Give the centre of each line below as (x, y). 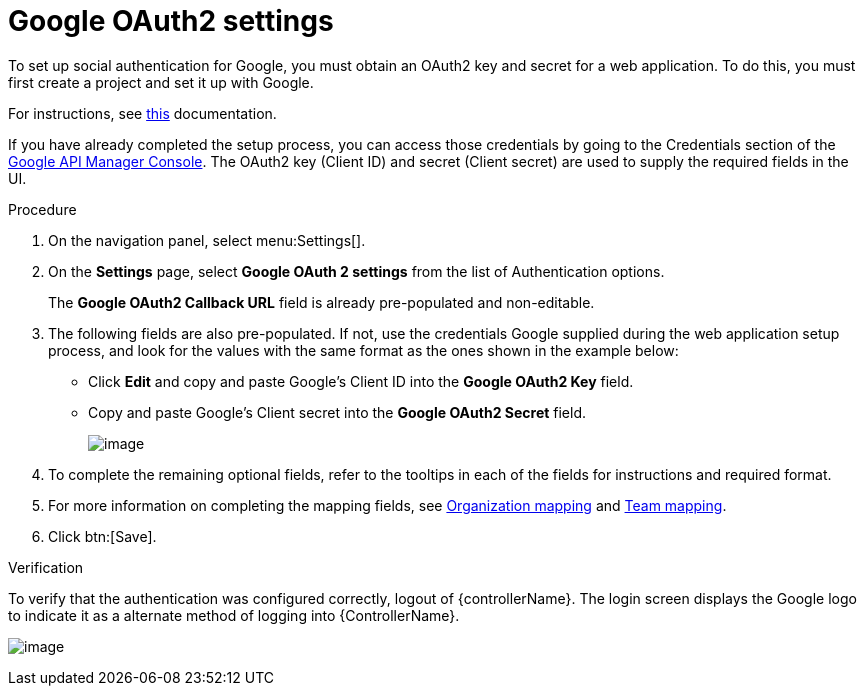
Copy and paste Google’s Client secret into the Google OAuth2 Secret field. (337, 412)
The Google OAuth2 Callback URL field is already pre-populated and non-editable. (321, 302)
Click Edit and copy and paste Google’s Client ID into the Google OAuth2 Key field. (361, 381)
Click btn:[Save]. (102, 536)
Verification (46, 567)
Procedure (42, 209)
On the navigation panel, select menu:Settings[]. (207, 240)
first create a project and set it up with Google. (161, 82)
